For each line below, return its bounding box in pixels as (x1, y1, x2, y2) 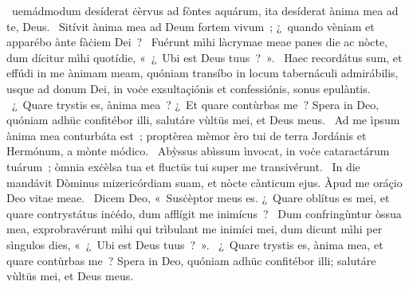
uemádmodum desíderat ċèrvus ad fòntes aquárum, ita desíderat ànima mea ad (11, 2, 399, 18)
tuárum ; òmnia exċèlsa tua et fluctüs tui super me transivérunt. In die (6, 158, 360, 174)
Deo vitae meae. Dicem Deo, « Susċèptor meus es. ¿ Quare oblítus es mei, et (6, 189, 390, 206)
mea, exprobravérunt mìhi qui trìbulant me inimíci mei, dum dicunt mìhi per (6, 221, 383, 237)
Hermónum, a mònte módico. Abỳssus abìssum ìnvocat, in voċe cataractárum (6, 143, 390, 159)
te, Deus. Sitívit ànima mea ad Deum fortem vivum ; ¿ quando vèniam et (6, 18, 375, 34)
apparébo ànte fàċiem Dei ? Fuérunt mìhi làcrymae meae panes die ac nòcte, (6, 33, 388, 50)
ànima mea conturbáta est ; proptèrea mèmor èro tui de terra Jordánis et (6, 127, 367, 143)
